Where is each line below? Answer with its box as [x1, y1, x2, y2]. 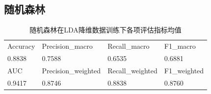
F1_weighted [164, 65, 204, 75]
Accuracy [7, 41, 35, 51]
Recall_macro [107, 41, 150, 51]
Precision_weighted [42, 65, 101, 75]
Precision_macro [42, 41, 93, 51]
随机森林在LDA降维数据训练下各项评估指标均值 [29, 25, 182, 35]
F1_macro [164, 41, 196, 51]
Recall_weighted [107, 65, 158, 75]
